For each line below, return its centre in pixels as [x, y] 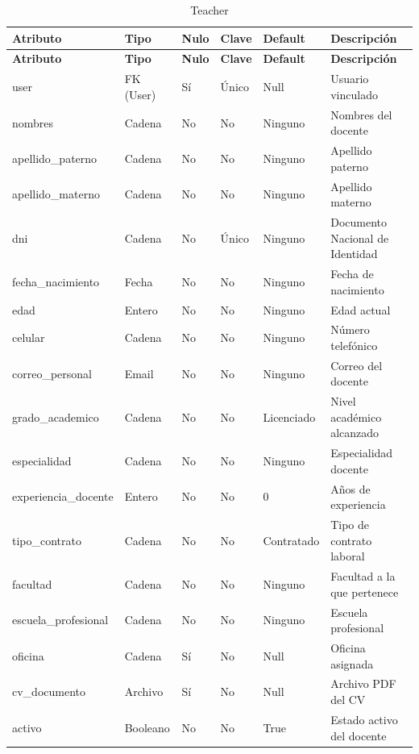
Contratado [291, 540]
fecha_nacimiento [56, 281]
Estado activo [364, 719]
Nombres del [361, 114]
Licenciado [289, 417]
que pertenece [365, 592]
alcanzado [355, 433]
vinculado [354, 94]
